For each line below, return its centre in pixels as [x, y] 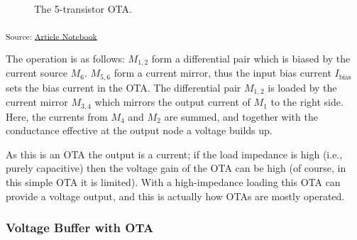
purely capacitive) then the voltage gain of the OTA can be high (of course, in [176, 168]
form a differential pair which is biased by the [251, 58]
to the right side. [307, 102]
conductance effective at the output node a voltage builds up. [139, 130]
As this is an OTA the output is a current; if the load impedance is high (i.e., [174, 154]
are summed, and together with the [241, 116]
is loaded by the [302, 87]
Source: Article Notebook [51, 36]
